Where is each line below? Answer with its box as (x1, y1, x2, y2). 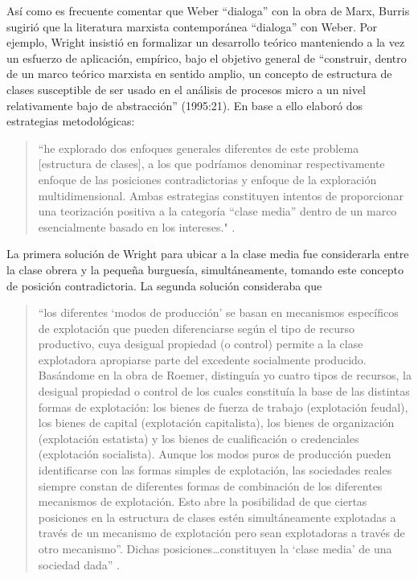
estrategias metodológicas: (6, 113, 135, 129)
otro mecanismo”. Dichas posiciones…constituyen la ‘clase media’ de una (38, 540, 392, 556)
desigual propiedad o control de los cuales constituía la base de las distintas (38, 383, 410, 400)
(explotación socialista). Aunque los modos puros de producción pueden (38, 446, 391, 462)
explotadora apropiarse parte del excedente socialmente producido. (38, 351, 367, 368)
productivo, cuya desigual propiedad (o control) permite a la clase (38, 335, 363, 352)
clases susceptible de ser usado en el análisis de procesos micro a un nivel (6, 80, 366, 97)
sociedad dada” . (38, 556, 121, 573)
